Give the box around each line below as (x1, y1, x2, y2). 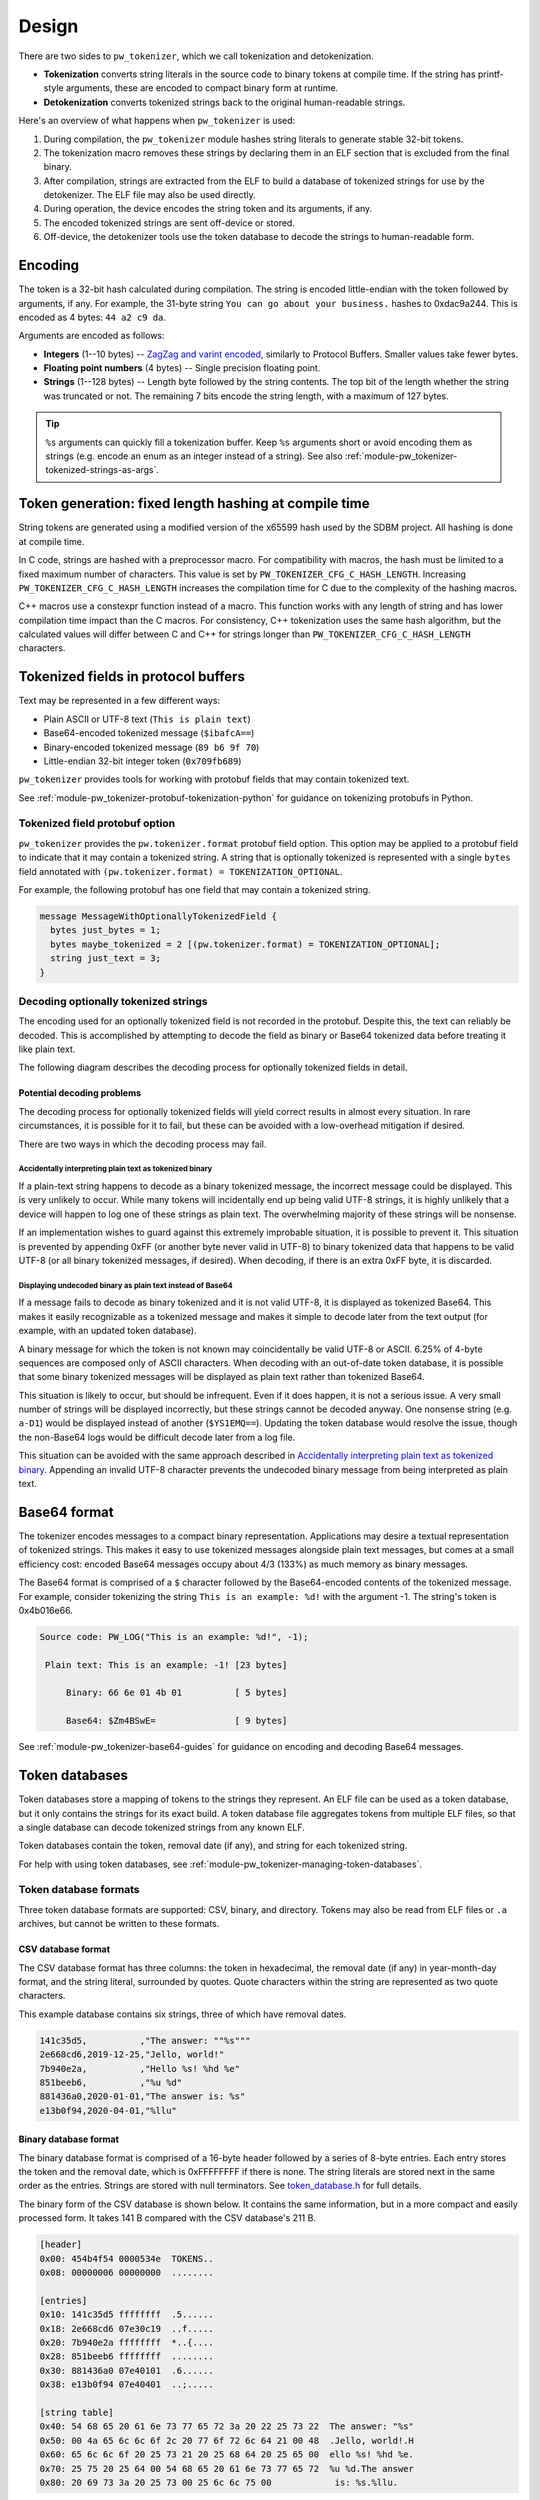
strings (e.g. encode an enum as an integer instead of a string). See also (45, 450, 344, 462)
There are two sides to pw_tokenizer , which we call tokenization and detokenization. (18, 50, 374, 62)
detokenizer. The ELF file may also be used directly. (43, 189, 257, 201)
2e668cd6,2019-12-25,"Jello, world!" (39, 2049, 225, 2060)
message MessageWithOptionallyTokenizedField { (39, 911, 277, 922)
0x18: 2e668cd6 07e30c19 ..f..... (39, 2323, 214, 2334)
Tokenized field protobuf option (18, 816, 175, 830)
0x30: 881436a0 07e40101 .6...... (39, 2365, 214, 2376)
